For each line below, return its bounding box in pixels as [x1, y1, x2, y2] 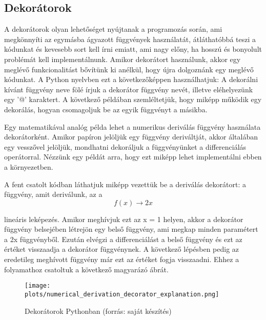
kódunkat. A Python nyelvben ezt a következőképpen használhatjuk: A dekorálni [4, 74, 258, 85]
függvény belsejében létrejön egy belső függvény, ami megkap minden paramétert [4, 224, 258, 234]
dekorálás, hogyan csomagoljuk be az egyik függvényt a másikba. [4, 104, 208, 114]
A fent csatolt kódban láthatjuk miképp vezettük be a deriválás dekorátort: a [4, 178, 247, 189]
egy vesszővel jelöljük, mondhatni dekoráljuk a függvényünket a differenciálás [4, 141, 247, 152]
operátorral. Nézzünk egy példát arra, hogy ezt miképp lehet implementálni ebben [4, 151, 262, 162]
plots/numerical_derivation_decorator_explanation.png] [25, 290, 219, 298]
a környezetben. [4, 161, 53, 172]
